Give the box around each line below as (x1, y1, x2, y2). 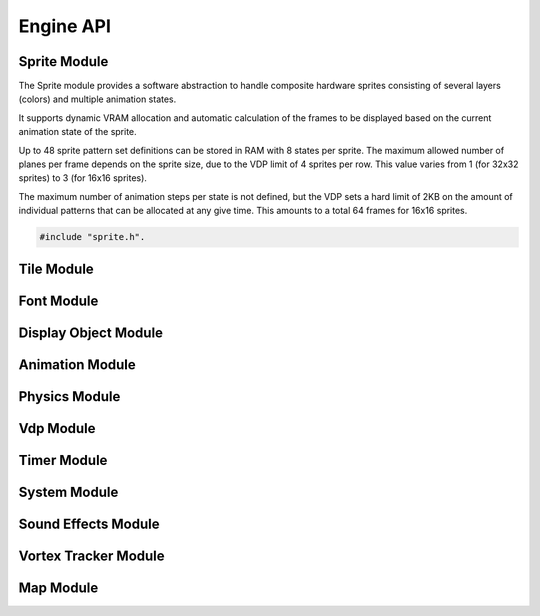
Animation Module (18, 356, 137, 373)
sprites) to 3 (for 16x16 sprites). (18, 172, 147, 184)
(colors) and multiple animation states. (18, 93, 177, 105)
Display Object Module (18, 324, 164, 341)
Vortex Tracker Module (18, 547, 165, 564)
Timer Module (18, 451, 108, 469)
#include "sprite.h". (39, 231, 146, 243)
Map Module (18, 579, 99, 596)
